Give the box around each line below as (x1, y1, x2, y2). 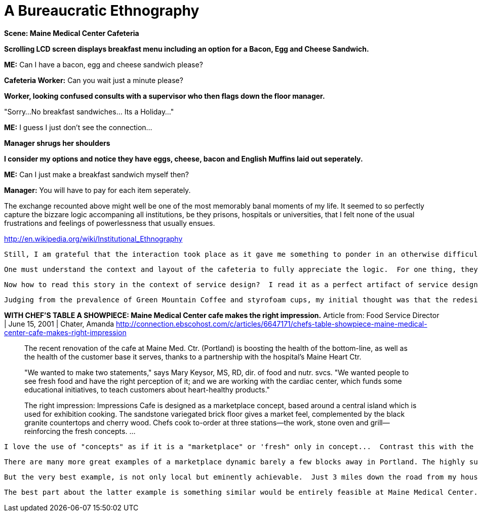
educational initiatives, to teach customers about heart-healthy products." (24, 385, 270, 394)
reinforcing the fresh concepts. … (24, 426, 136, 435)
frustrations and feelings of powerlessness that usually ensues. (4, 218, 215, 227)
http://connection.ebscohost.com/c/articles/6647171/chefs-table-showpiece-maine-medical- (116, 319, 427, 328)
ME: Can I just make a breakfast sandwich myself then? (4, 170, 189, 179)
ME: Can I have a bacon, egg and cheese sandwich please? (4, 60, 203, 69)
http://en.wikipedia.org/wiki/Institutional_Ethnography (4, 234, 183, 243)
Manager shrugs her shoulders (4, 138, 110, 147)
